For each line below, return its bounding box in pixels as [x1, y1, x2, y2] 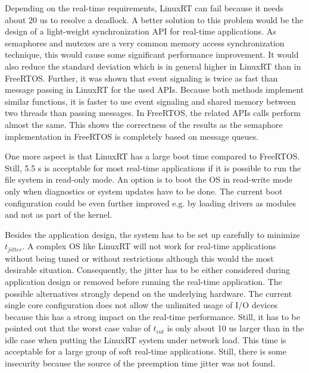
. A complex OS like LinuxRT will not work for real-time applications [22, 240, 276, 252]
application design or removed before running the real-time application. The [5, 275, 282, 287]
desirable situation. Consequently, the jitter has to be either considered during [5, 264, 290, 276]
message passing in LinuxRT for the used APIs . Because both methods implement [5, 83, 304, 96]
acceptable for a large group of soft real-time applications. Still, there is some [5, 345, 286, 358]
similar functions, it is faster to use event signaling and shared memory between [5, 95, 296, 107]
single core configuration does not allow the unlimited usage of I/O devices [5, 299, 278, 311]
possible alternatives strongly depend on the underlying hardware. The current [5, 287, 292, 299]
